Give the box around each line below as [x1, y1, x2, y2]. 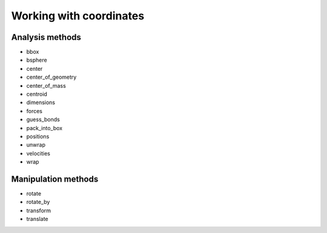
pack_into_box [26, 124, 63, 131]
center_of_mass [26, 82, 66, 89]
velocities [26, 149, 51, 157]
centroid [26, 91, 48, 98]
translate [26, 215, 48, 223]
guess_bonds [26, 116, 60, 123]
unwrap [26, 141, 45, 148]
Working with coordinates [11, 9, 145, 22]
